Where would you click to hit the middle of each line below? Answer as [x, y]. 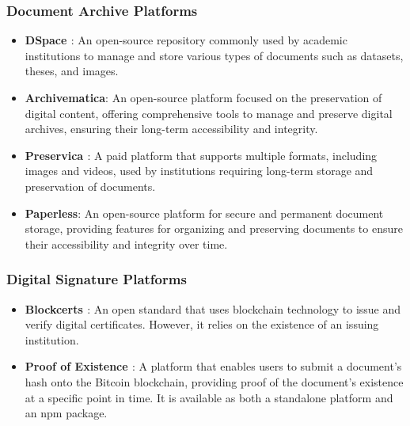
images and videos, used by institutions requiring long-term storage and [199, 171]
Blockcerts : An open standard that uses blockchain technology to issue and [213, 308]
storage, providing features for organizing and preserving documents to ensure [214, 228]
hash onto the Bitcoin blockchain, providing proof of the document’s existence [214, 381]
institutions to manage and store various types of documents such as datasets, [214, 55]
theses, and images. [72, 71]
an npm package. [66, 413]
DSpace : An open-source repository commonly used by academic [186, 40]
